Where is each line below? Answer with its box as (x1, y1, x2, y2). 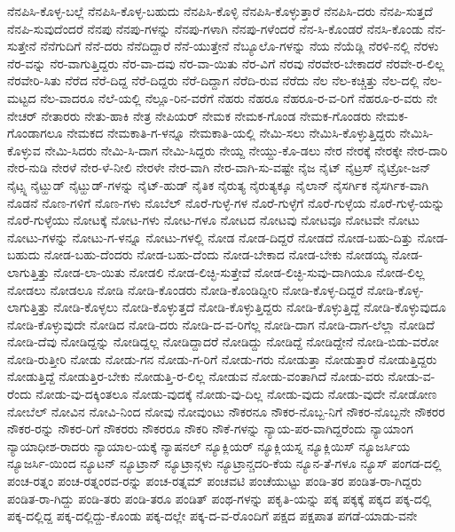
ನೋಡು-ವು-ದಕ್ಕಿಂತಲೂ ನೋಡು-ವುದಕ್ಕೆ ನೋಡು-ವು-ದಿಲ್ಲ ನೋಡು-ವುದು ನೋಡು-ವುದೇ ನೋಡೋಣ (35, 385, 437, 403)
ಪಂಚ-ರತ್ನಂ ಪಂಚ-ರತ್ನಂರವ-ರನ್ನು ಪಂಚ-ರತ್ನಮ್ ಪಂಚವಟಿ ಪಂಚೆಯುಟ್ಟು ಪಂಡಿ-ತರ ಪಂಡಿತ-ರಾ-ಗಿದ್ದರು (7, 472, 422, 490)
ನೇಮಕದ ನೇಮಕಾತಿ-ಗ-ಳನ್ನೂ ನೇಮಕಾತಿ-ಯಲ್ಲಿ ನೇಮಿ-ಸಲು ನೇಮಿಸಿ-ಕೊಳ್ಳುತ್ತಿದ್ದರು (67, 123, 396, 142)
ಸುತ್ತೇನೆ (7, 36, 36, 55)
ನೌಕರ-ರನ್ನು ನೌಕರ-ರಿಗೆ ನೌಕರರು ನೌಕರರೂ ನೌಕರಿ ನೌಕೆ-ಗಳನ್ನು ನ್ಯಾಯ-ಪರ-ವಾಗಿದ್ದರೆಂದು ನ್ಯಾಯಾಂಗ (7, 419, 413, 438)
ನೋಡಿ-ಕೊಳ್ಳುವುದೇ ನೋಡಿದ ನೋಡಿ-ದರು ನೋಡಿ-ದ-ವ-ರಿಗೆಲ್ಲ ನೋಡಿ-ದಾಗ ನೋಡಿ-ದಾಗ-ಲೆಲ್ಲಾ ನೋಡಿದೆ (7, 314, 435, 333)
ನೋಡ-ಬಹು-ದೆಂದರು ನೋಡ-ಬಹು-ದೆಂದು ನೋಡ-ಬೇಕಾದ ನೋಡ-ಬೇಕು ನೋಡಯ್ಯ (43, 245, 388, 264)
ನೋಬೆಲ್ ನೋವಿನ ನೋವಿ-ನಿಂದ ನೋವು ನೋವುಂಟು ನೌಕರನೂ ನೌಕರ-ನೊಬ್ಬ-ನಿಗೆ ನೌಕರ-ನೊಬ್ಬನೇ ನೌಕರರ (7, 401, 445, 420)
